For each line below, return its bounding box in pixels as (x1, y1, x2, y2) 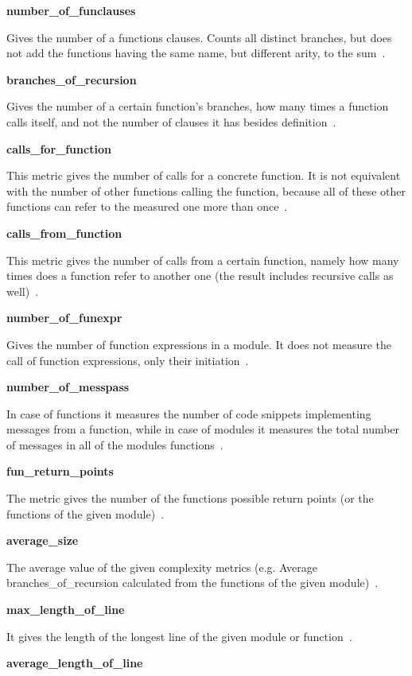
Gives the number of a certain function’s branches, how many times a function (6, 98, 389, 115)
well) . (6, 282, 39, 299)
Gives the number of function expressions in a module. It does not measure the (6, 336, 392, 352)
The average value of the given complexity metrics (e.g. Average (6, 558, 317, 575)
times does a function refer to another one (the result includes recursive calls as (6, 267, 394, 284)
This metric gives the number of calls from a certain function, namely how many (6, 251, 399, 268)
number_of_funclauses (6, 2, 136, 18)
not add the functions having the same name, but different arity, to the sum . (6, 45, 386, 61)
